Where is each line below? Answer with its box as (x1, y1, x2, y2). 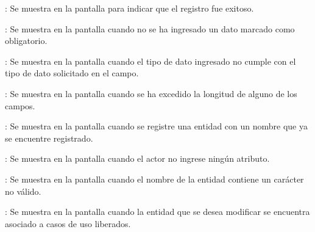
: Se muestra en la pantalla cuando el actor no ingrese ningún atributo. (5, 152, 270, 165)
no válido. (5, 184, 41, 197)
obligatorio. (5, 34, 48, 47)
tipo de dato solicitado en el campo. (5, 67, 139, 79)
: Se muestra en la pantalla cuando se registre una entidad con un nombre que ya (5, 120, 308, 132)
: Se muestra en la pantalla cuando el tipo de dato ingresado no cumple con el (5, 54, 296, 67)
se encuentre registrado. (5, 131, 93, 144)
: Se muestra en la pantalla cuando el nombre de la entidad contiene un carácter (5, 172, 304, 185)
